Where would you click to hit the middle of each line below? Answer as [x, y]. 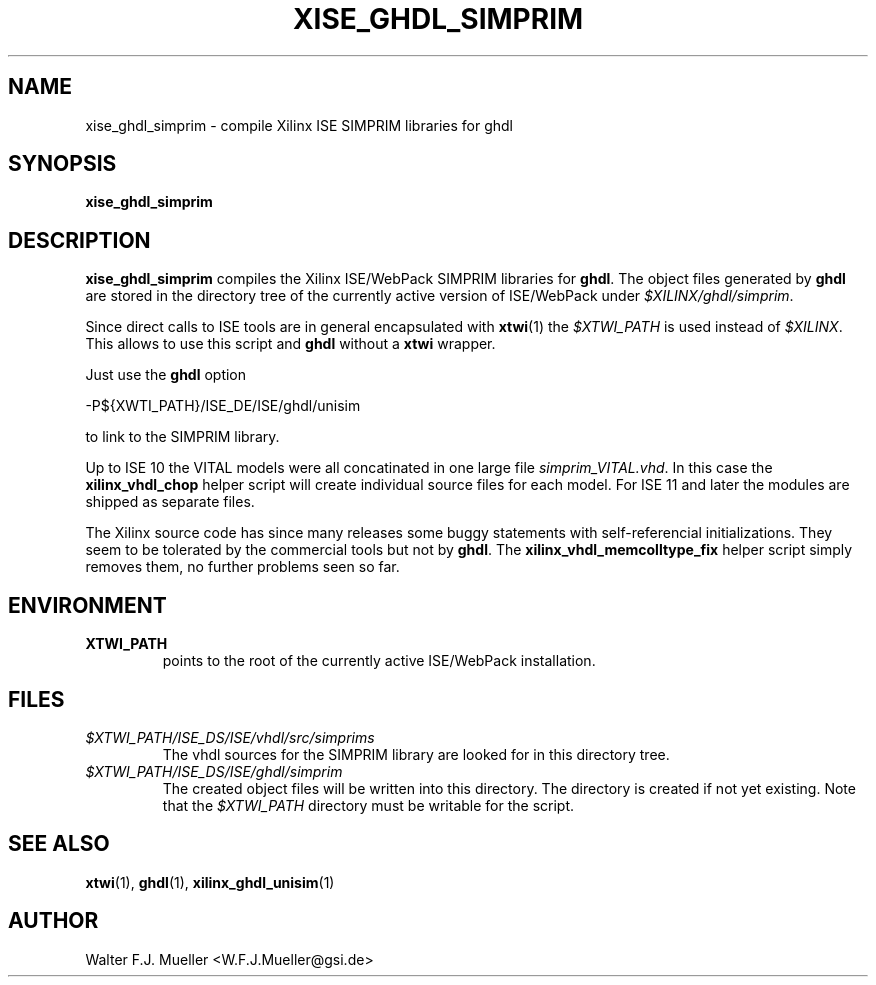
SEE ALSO [59, 844]
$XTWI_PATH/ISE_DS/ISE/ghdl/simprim [214, 771]
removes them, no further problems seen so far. [242, 567]
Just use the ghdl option [166, 375]
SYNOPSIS [62, 164]
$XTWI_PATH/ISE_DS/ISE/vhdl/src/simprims [230, 737]
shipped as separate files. [170, 502]
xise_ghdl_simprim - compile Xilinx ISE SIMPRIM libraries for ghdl [299, 125]
